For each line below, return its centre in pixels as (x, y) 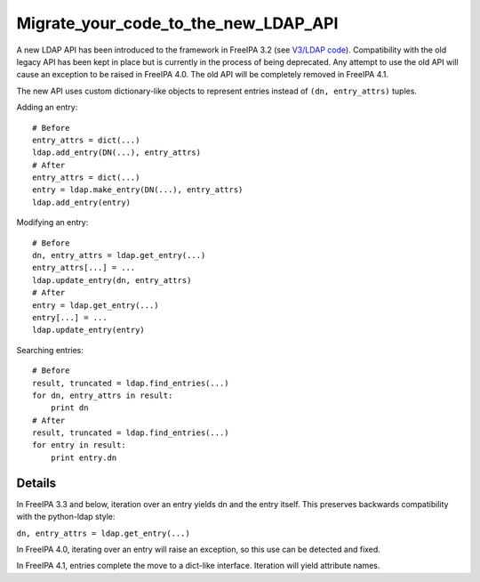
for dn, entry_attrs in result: (103, 395)
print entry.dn (84, 457)
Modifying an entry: (52, 222)
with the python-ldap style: (66, 517)
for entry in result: (79, 445)
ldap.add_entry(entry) (82, 202)
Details (36, 483)
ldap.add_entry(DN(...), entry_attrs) (117, 153)
